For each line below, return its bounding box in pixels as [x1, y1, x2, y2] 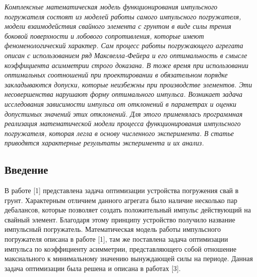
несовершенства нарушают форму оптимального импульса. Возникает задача [4, 89, 243, 99]
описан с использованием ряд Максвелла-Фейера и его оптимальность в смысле [4, 50, 248, 60]
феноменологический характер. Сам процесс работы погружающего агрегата [4, 40, 244, 51]
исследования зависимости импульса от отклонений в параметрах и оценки [4, 98, 237, 109]
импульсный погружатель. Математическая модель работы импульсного [4, 224, 221, 234]
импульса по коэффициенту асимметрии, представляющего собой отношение [4, 243, 237, 254]
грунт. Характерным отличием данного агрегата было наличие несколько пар [4, 195, 238, 205]
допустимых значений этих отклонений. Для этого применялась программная [4, 108, 243, 119]
